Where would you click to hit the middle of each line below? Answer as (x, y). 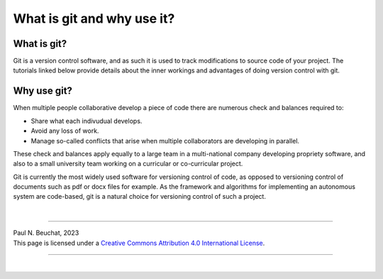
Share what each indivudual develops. (87, 121)
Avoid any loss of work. (65, 131)
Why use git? (43, 91)
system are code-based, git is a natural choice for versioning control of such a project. (139, 197)
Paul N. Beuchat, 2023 (46, 233)
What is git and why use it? (94, 18)
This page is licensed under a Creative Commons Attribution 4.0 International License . (139, 243)
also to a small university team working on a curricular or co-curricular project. (128, 164)
